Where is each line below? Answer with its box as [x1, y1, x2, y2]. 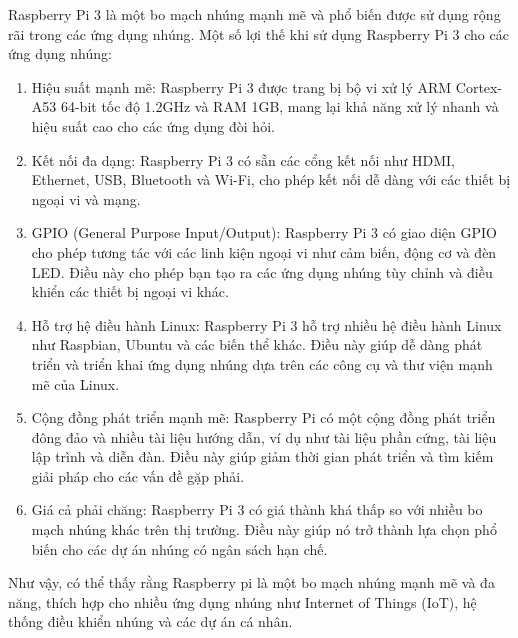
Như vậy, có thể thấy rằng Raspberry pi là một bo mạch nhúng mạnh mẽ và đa [8, 572, 495, 593]
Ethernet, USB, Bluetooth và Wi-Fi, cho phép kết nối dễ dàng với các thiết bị [31, 169, 511, 190]
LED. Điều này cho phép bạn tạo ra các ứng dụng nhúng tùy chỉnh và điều [31, 261, 493, 282]
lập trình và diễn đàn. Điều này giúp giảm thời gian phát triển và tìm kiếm [31, 446, 494, 467]
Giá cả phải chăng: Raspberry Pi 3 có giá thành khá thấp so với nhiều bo [31, 499, 483, 520]
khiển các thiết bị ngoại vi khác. [31, 281, 229, 302]
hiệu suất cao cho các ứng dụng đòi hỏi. [31, 115, 275, 136]
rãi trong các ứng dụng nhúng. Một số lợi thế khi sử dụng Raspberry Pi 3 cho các [8, 23, 509, 44]
